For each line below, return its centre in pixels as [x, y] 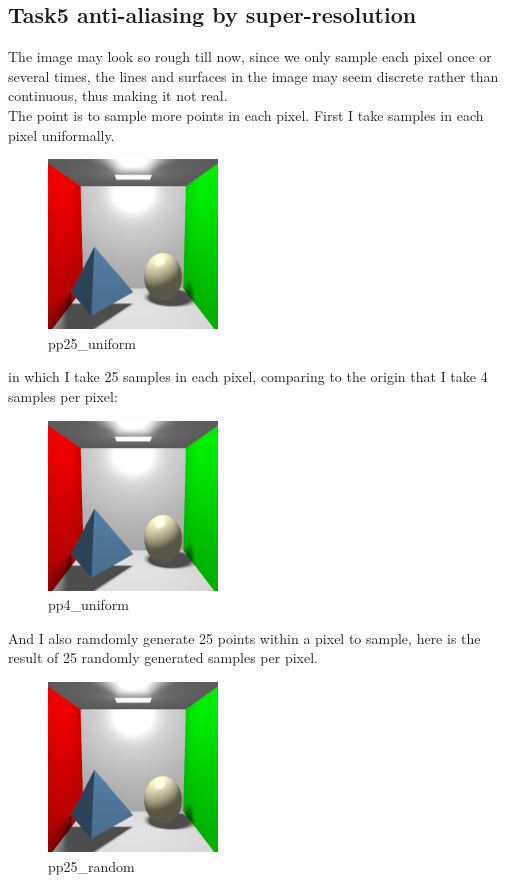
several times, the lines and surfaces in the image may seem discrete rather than [253, 75]
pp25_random [91, 865]
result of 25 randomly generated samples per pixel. [163, 657]
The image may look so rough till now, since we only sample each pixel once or [250, 56]
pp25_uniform [92, 342]
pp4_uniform [88, 604]
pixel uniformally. [61, 134]
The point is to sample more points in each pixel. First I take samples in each [246, 114]
